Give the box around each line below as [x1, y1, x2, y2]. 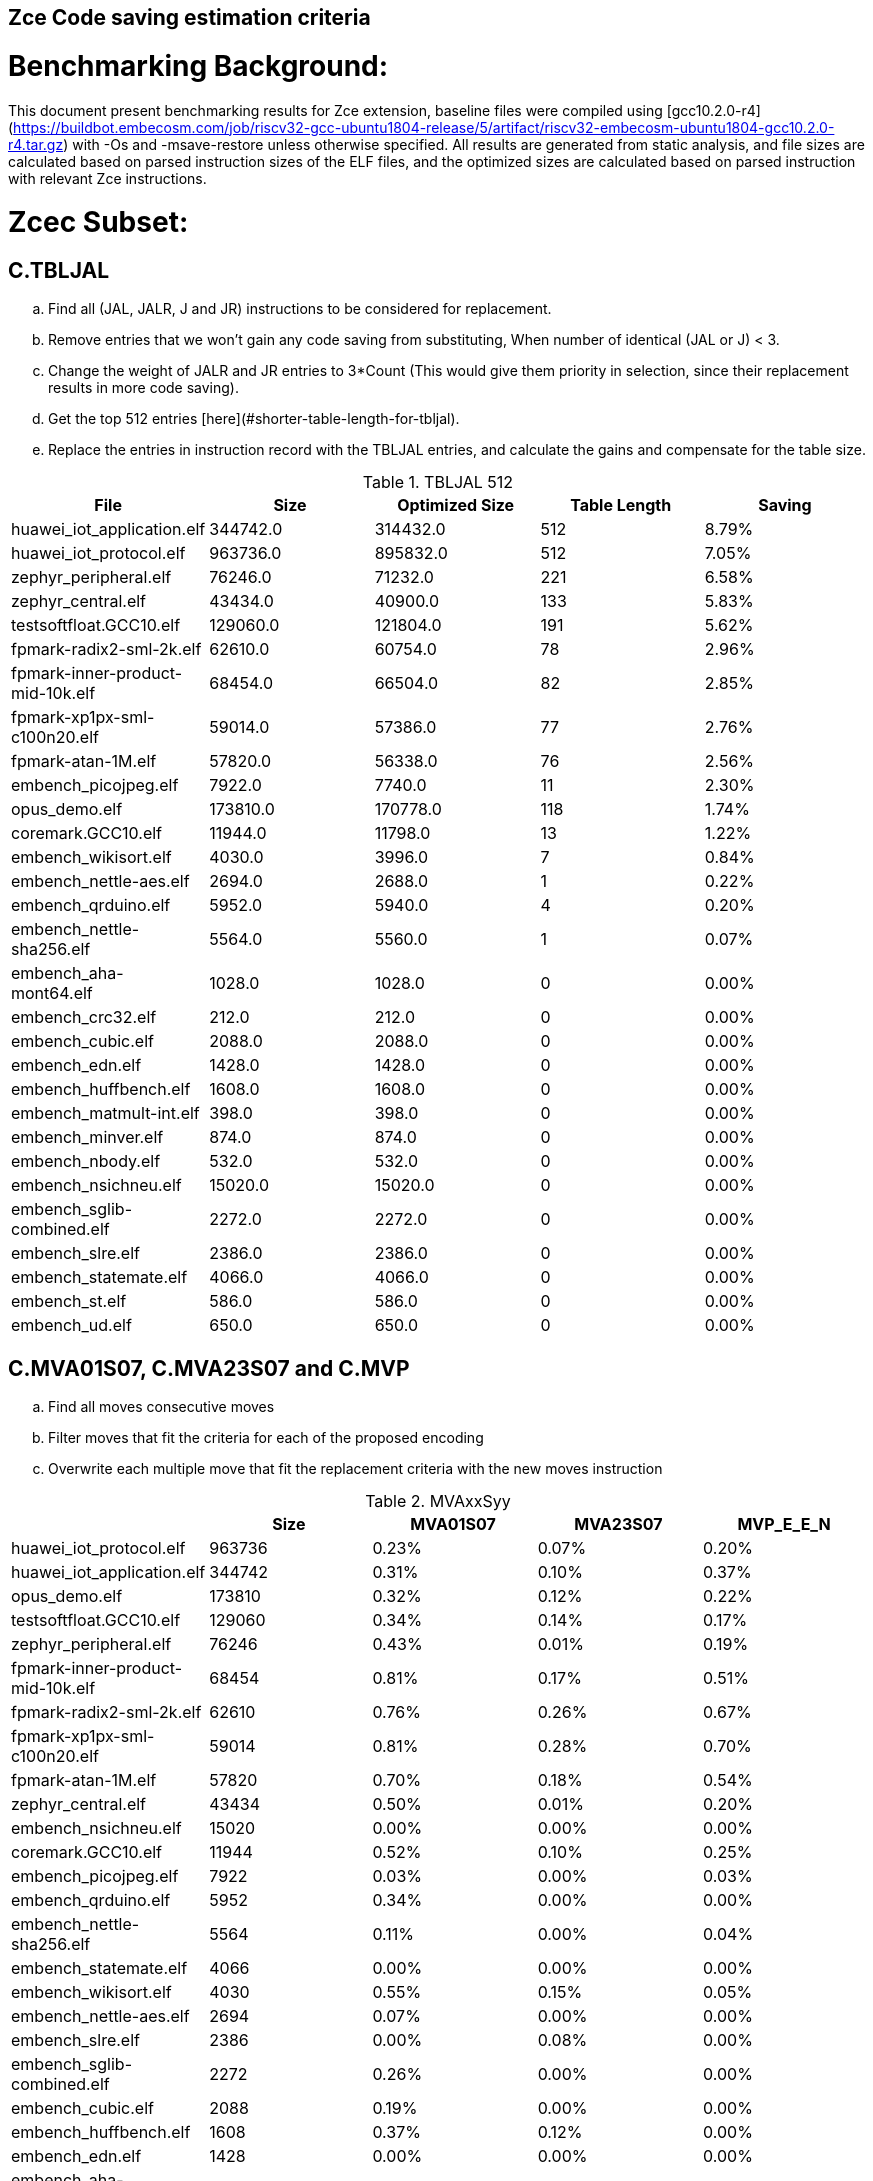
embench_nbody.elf [11, 1151, 161, 1172]
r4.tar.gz [8, 135, 64, 153]
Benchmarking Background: [8, 48, 389, 83]
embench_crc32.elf [11, 1007, 157, 1028]
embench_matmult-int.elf [11, 1103, 200, 1124]
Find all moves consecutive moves [48, 1398, 275, 1416]
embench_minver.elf [11, 1127, 164, 1148]
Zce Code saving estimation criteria [8, 5, 371, 30]
